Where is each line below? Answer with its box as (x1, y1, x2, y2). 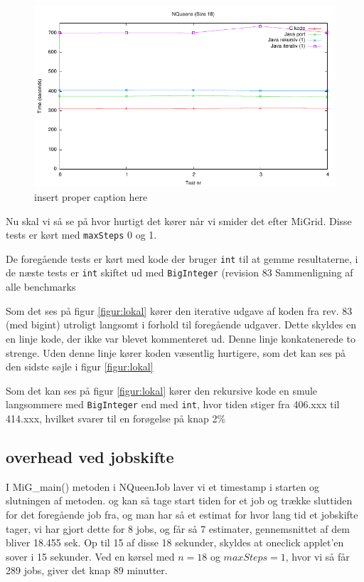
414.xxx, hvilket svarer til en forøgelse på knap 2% (6, 410, 226, 425)
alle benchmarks (6, 279, 76, 294)
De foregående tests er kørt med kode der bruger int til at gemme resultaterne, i (6, 251, 358, 266)
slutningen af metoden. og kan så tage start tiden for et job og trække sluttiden (6, 493, 353, 508)
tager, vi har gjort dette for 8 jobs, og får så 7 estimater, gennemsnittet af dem (6, 521, 350, 536)
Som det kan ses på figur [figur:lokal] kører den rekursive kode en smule (6, 383, 318, 397)
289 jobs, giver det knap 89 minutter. (6, 563, 168, 578)
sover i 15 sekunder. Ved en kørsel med (6, 549, 175, 563)
